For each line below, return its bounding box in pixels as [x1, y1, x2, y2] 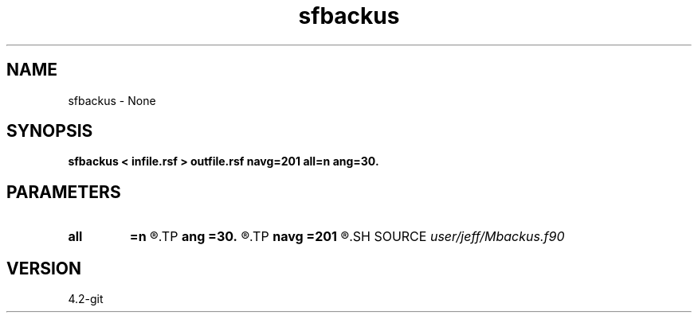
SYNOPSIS [6, 121, 93, 142]
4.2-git [68, 292, 104, 306]
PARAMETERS [6, 181, 121, 202]
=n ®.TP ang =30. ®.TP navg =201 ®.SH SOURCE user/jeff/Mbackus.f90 [129, 228, 565, 245]
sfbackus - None [68, 93, 156, 107]
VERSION [6, 258, 82, 278]
